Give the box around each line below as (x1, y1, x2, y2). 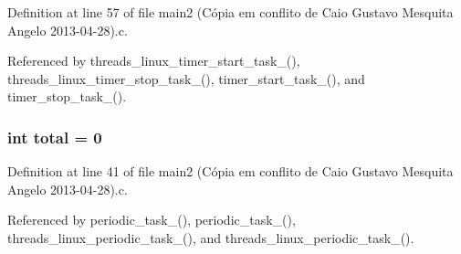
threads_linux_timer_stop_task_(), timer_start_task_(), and (7, 69, 365, 88)
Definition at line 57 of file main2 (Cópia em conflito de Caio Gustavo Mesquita (7, 3, 454, 21)
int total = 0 (7, 125, 102, 148)
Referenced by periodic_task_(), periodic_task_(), (7, 210, 296, 229)
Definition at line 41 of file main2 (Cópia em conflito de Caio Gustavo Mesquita (7, 162, 454, 181)
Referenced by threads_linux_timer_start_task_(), (7, 51, 300, 70)
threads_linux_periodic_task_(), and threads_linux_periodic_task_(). (7, 228, 414, 247)
